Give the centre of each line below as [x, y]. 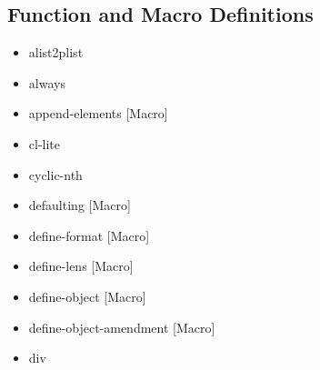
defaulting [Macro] [80, 205]
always [47, 82]
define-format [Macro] [89, 235]
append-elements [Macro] [98, 113]
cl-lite [45, 143]
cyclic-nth [55, 174]
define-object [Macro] [87, 296]
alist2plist [56, 52]
